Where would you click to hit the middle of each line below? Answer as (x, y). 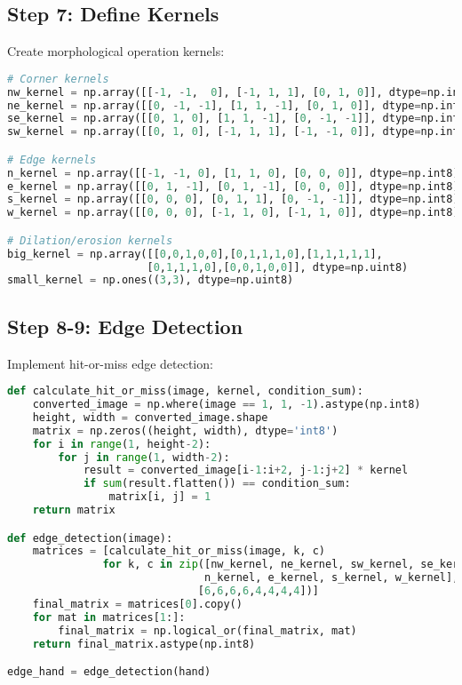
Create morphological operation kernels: (116, 51)
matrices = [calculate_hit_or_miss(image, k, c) (179, 551)
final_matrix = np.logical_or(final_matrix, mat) (207, 630)
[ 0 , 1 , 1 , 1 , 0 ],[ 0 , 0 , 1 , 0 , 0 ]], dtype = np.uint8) (278, 267)
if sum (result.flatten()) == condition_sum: (217, 484)
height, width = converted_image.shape (150, 417)
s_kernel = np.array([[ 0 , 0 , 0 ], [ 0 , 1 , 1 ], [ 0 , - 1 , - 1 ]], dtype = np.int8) (233, 199)
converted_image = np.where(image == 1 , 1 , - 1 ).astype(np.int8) (227, 405)
